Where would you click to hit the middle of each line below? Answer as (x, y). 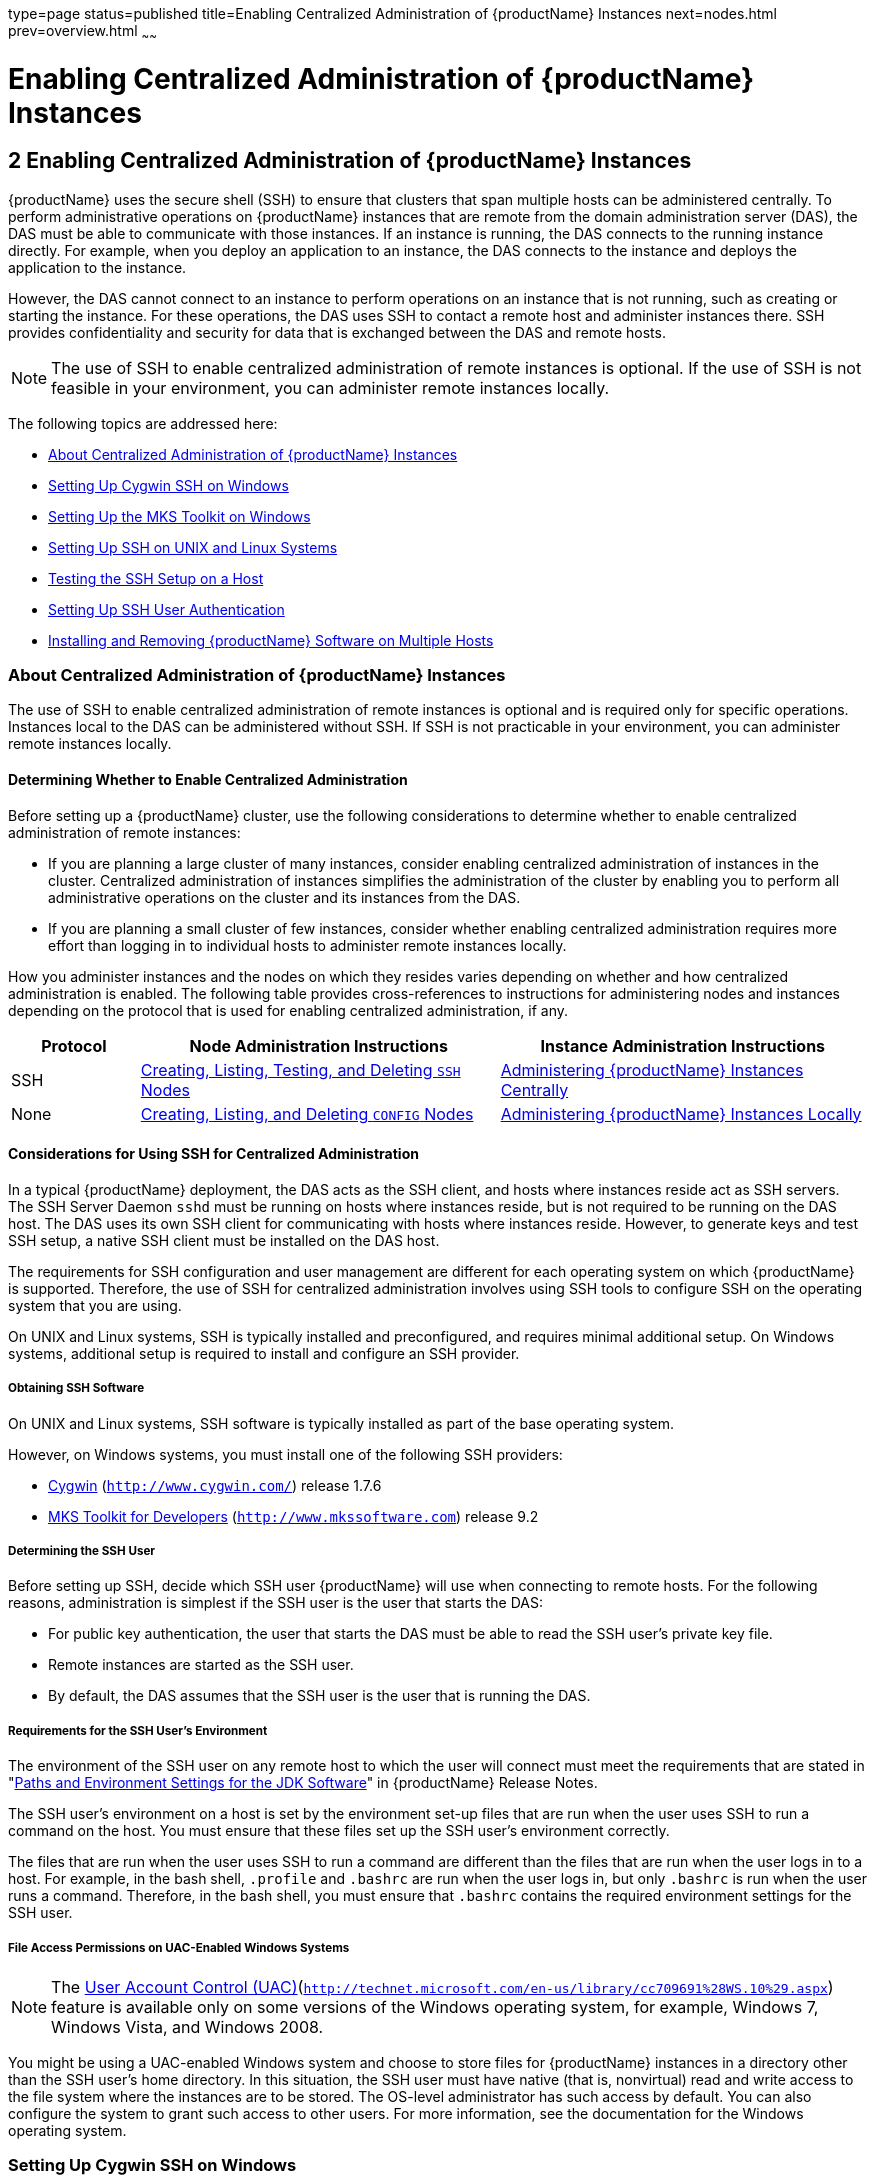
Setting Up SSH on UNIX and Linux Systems (193, 547)
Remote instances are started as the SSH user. (201, 1665)
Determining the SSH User (82, 1551)
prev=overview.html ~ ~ (82, 32)
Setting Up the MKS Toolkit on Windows (179, 516)
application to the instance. (97, 267)
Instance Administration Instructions (683, 1045)
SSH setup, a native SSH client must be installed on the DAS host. (224, 1240)
